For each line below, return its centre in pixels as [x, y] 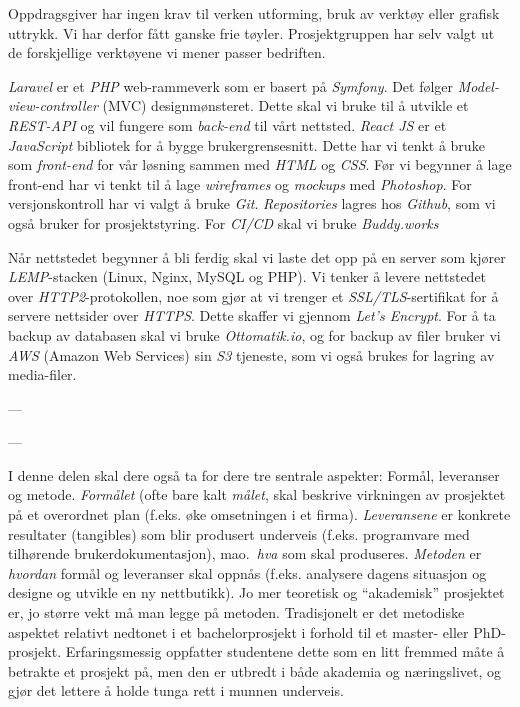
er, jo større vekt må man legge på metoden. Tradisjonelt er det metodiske [236, 612]
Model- [478, 85]
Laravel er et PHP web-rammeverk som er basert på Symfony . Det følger [231, 85]
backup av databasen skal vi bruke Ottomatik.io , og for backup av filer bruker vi [254, 334]
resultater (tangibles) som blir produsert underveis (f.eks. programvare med [239, 533]
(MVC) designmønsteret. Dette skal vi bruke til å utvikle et [285, 105]
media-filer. [42, 374]
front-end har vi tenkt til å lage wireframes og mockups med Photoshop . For [240, 183]
